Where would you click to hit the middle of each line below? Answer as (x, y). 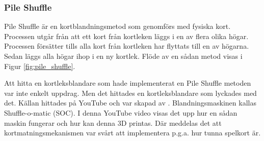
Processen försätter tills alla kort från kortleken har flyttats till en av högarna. (127, 46)
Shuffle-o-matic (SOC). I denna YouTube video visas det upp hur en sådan (121, 112)
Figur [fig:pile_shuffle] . (40, 66)
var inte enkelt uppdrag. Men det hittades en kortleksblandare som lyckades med (130, 93)
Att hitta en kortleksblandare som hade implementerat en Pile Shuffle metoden (128, 83)
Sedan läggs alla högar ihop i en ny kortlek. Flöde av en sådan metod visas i (123, 56)
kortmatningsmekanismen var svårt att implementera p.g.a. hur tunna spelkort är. (133, 133)
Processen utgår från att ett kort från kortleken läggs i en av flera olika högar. (126, 36)
